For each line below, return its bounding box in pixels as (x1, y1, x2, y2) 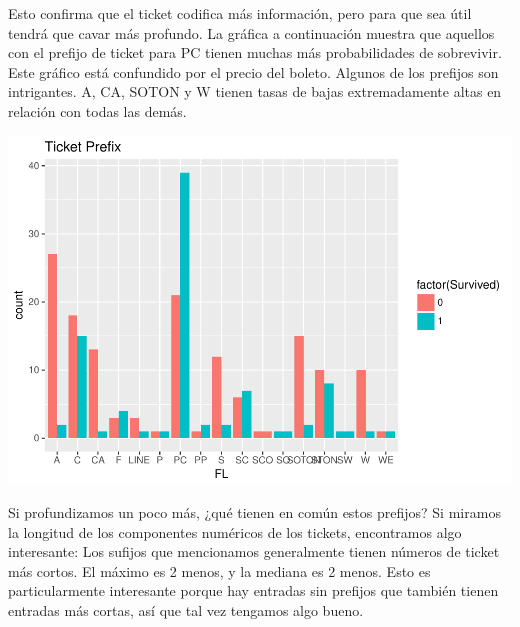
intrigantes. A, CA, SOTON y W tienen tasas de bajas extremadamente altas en (8, 81, 502, 102)
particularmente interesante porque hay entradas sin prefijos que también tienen (8, 580, 499, 601)
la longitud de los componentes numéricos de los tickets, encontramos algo (8, 521, 462, 542)
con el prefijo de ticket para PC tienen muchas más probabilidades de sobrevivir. (8, 42, 502, 63)
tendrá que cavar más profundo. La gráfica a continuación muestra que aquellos (8, 22, 495, 43)
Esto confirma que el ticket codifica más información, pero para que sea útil (8, 3, 472, 23)
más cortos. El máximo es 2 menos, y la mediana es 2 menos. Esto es (8, 560, 431, 581)
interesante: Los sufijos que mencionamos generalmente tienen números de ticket (8, 541, 500, 562)
